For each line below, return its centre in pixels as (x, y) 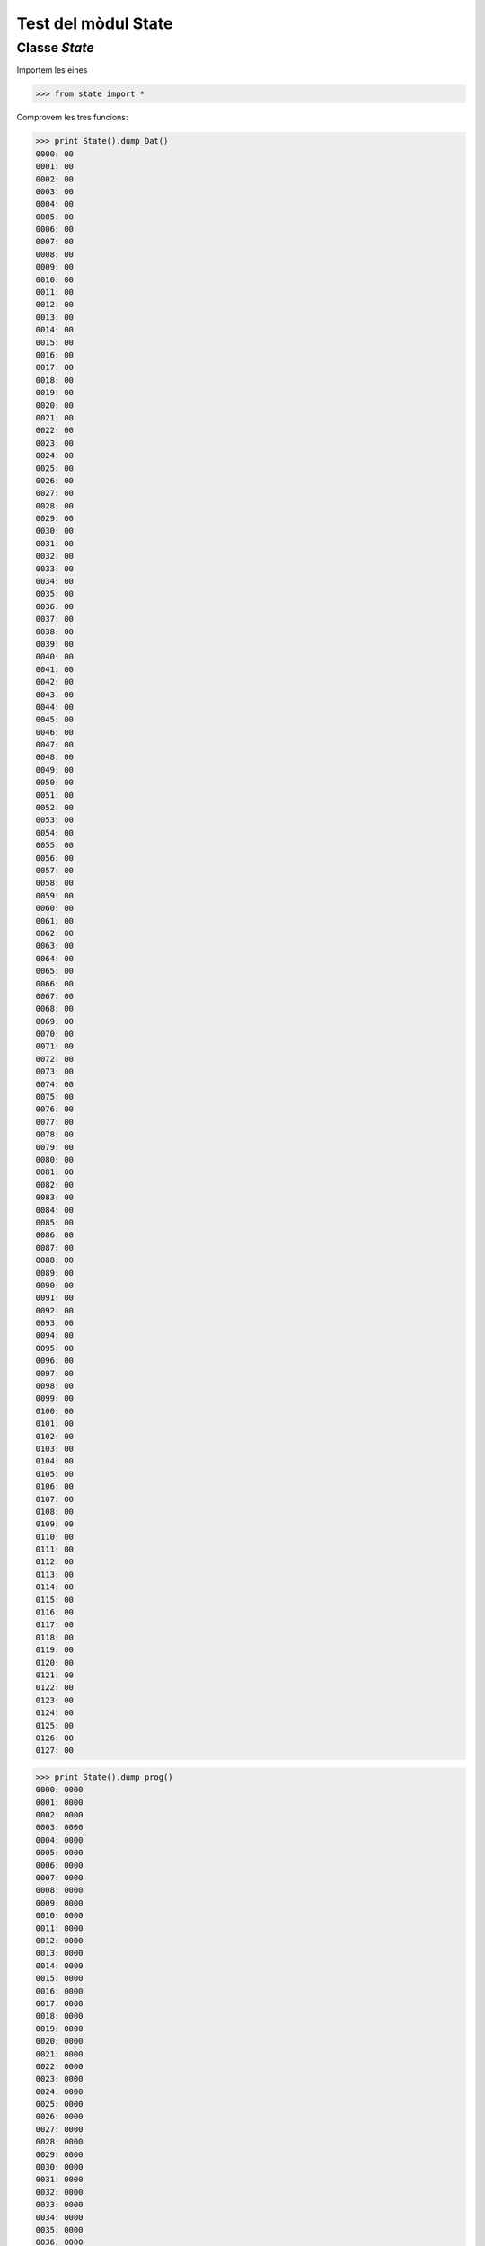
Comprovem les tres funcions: (72, 118)
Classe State (55, 48)
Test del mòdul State (95, 23)
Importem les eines (52, 70)
